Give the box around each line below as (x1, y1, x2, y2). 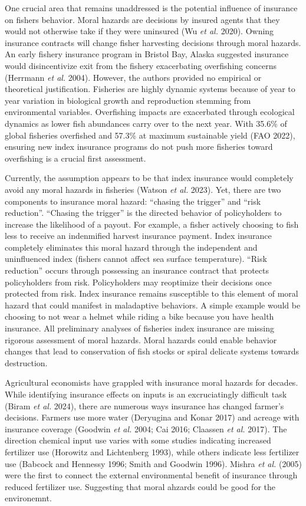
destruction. (5, 356, 48, 369)
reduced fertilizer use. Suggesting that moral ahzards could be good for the (5, 480, 275, 492)
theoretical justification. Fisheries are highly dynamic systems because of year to (5, 83, 295, 95)
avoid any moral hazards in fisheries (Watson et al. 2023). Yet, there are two (5, 183, 281, 195)
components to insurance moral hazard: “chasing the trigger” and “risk (5, 195, 261, 207)
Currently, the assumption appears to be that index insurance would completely (5, 172, 294, 184)
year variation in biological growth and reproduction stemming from (5, 94, 251, 106)
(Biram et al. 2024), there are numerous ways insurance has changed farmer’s (5, 399, 284, 412)
